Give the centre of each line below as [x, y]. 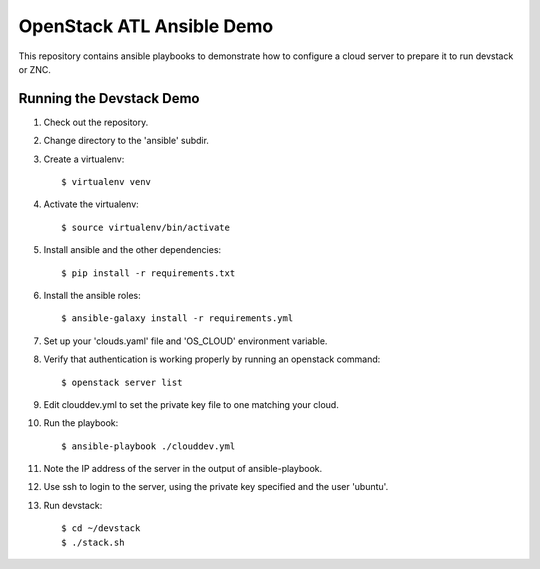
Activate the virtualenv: [91, 204]
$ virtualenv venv [106, 182]
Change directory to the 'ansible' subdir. [126, 141]
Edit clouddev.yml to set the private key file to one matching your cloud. [191, 404]
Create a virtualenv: [84, 159]
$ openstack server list [122, 382]
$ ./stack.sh [93, 542]
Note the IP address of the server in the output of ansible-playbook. [183, 469]
